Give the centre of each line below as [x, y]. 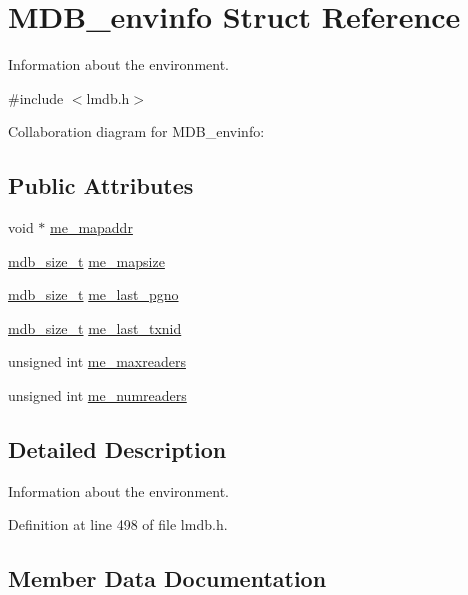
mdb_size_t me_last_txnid [95, 327]
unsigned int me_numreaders [97, 395]
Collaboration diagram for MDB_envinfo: [136, 131]
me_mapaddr [91, 227]
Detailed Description [117, 449]
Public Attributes [101, 185]
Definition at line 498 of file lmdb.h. [118, 524]
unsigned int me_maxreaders [97, 361]
